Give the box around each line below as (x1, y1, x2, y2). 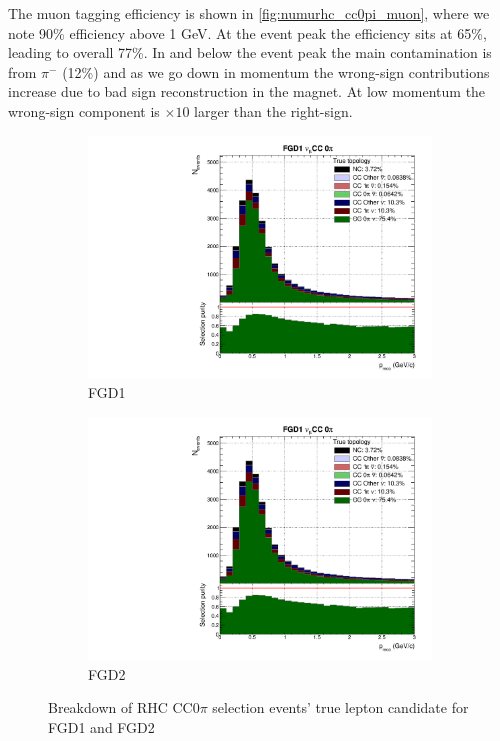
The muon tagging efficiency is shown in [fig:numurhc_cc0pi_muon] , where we (8, 3, 490, 23)
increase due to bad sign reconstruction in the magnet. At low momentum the (8, 81, 486, 102)
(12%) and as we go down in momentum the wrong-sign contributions (62, 61, 490, 82)
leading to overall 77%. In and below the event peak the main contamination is (8, 42, 492, 63)
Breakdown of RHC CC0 (48, 697, 200, 718)
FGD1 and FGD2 (48, 716, 155, 737)
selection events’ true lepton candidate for (212, 697, 469, 718)
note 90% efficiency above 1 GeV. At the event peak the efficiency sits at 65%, (8, 22, 487, 43)
